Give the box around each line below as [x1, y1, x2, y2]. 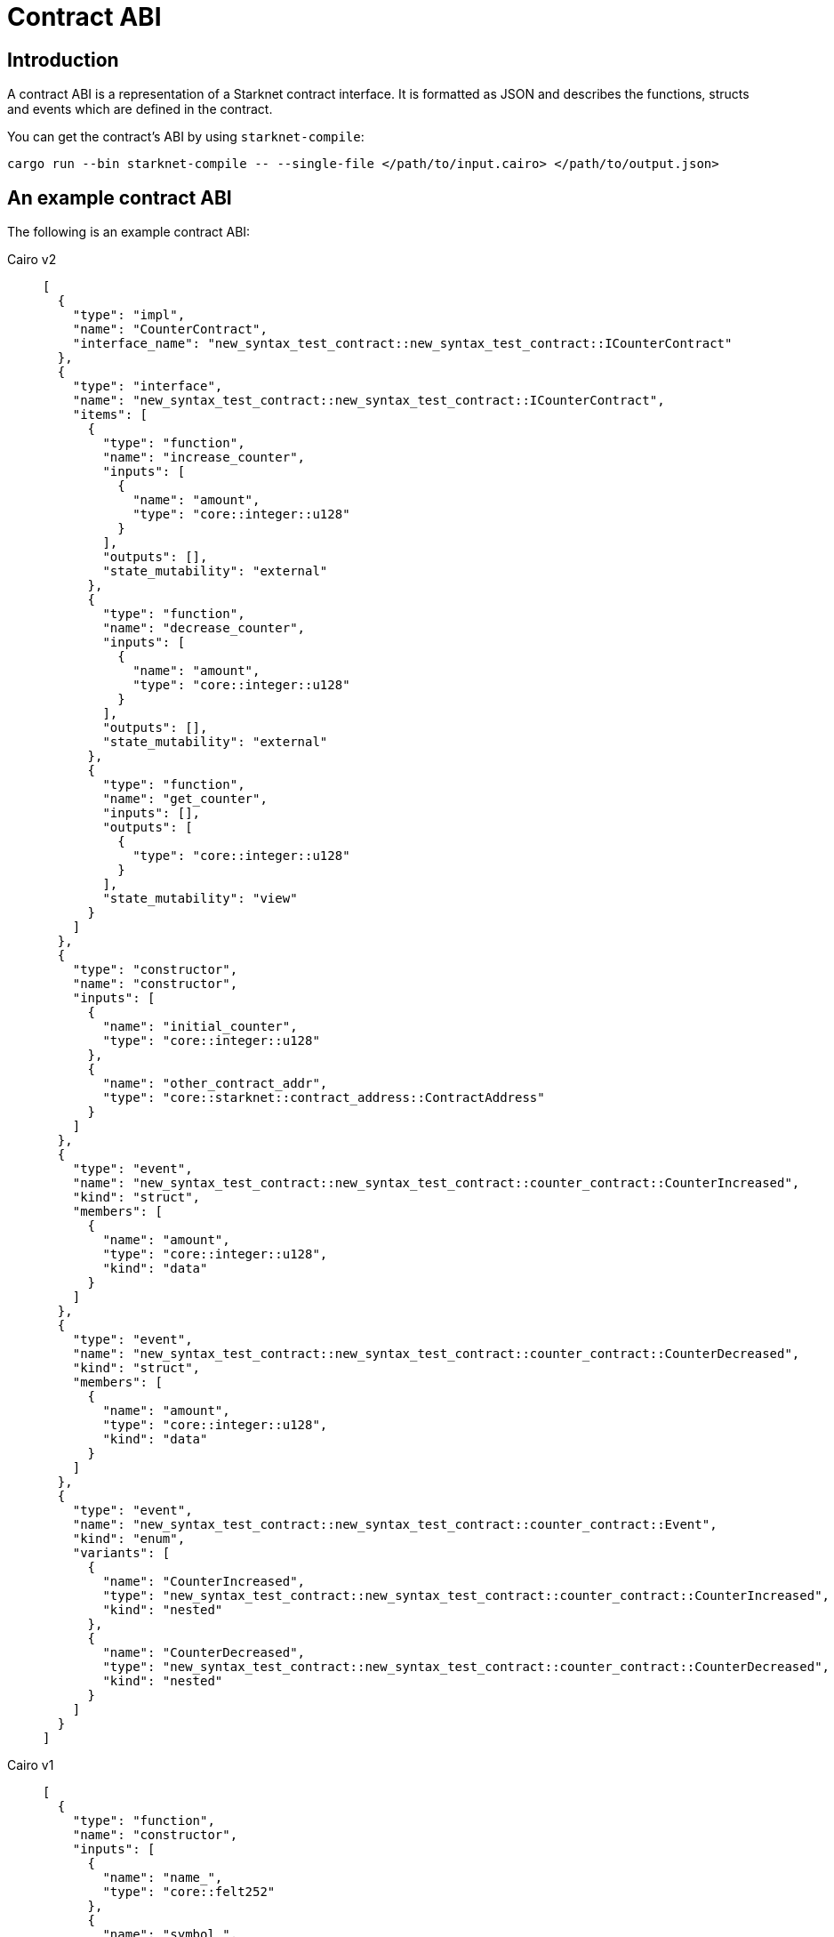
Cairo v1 [7, 1757, 54, 1773]
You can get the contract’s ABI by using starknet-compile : [7, 129, 365, 145]
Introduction [7, 48, 119, 71]
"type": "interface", [72, 379, 223, 394]
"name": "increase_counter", [102, 450, 306, 465]
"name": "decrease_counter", [102, 621, 306, 636]
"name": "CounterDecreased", [102, 1645, 306, 1660]
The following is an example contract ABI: [7, 224, 251, 240]
